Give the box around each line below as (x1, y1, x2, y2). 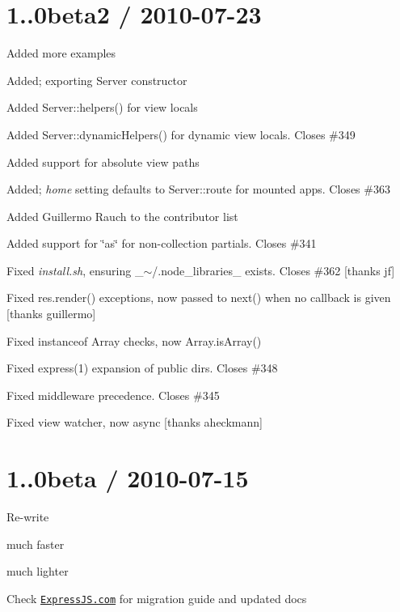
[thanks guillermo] (6, 305, 96, 322)
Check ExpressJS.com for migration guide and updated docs (6, 589, 307, 606)
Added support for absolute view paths (6, 153, 200, 170)
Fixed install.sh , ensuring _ (6, 261, 144, 278)
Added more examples (6, 45, 116, 62)
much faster (6, 535, 65, 552)
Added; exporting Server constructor (6, 71, 187, 88)
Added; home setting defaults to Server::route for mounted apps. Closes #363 (6, 181, 390, 198)
